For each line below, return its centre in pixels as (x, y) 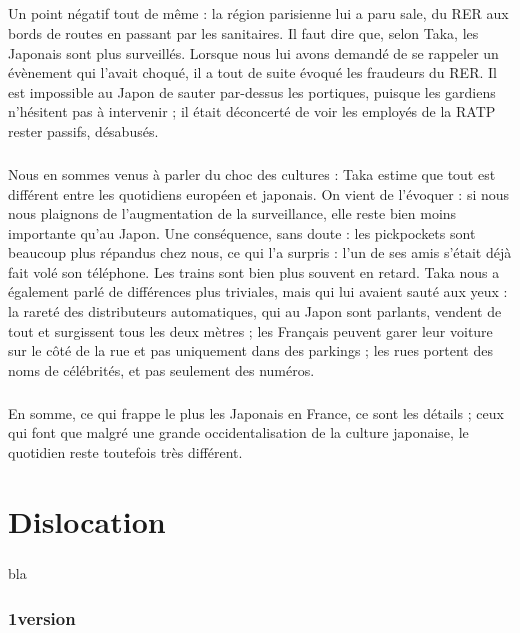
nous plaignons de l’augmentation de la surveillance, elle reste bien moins (232, 213)
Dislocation (87, 520)
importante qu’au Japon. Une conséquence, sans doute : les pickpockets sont (242, 232)
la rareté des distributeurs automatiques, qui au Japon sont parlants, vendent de (255, 311)
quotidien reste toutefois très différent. (125, 452)
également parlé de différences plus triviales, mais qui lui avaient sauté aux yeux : (258, 291)
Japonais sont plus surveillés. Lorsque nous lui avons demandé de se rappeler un (253, 52)
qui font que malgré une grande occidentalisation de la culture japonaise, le (238, 432)
